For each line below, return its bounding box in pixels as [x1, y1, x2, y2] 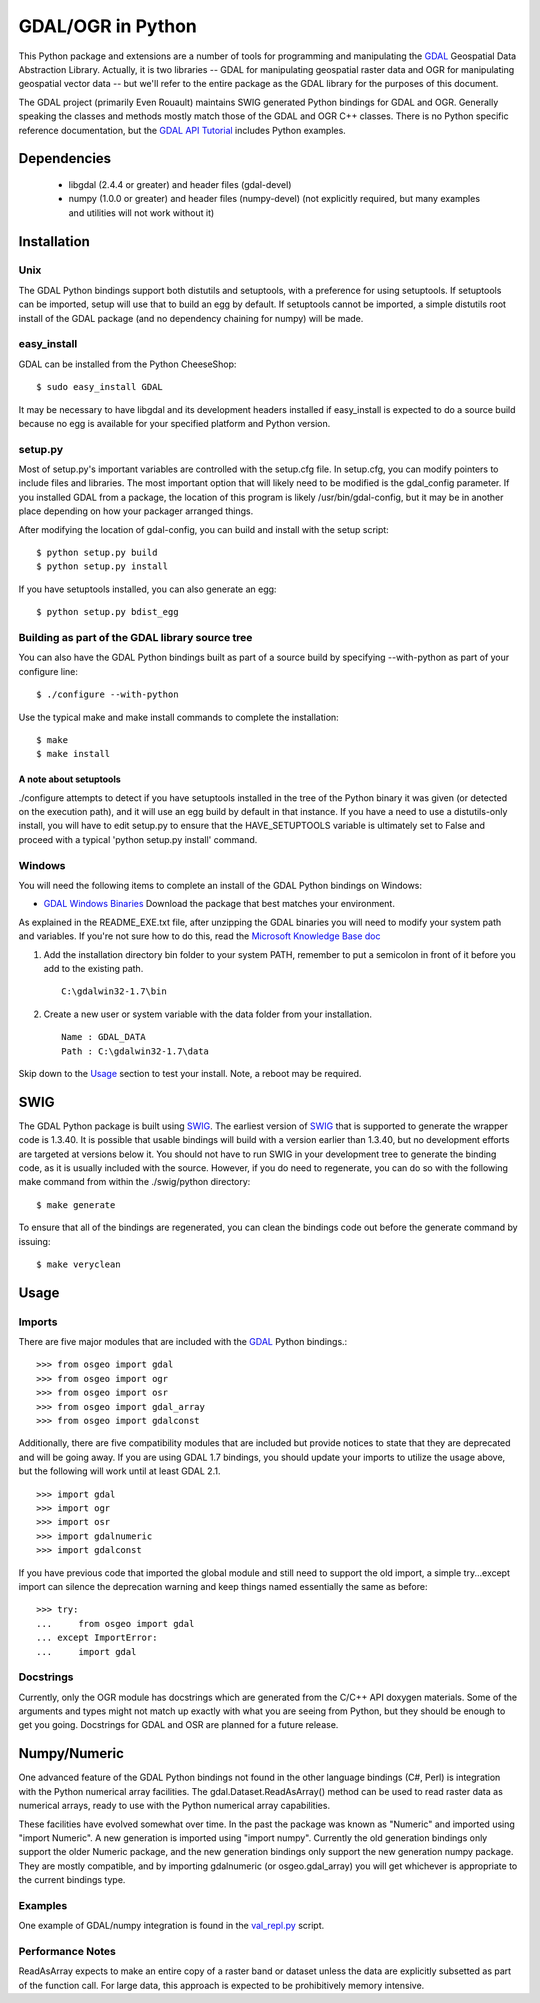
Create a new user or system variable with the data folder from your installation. [43, 1008, 372, 1020]
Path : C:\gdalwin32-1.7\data [61, 1045, 210, 1057]
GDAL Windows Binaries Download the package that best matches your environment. [43, 898, 395, 910]
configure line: [18, 665, 79, 677]
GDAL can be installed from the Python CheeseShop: [18, 358, 237, 370]
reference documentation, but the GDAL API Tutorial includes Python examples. [18, 124, 347, 136]
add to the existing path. [43, 962, 144, 974]
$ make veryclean [36, 1258, 121, 1270]
